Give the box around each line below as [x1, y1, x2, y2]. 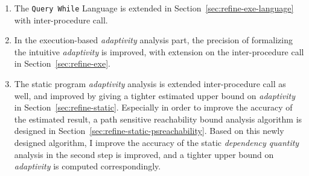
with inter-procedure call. [14, 13, 108, 26]
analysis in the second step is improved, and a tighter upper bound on [14, 148, 274, 160]
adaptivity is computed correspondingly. [14, 160, 161, 172]
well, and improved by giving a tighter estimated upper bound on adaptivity [14, 89, 296, 102]
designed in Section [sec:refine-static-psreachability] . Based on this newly [14, 124, 284, 137]
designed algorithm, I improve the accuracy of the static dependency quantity [14, 136, 299, 148]
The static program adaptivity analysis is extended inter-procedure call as [14, 77, 286, 90]
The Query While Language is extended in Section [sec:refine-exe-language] [14, 2, 294, 14]
